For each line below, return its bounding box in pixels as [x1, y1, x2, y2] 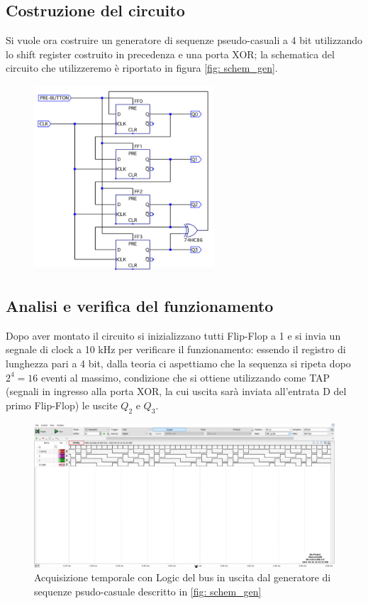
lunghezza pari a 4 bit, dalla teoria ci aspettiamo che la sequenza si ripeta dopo [6, 356, 351, 371]
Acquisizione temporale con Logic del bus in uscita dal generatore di [34, 570, 331, 585]
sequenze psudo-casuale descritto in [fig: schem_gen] [34, 584, 262, 599]
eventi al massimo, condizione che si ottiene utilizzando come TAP [41, 370, 330, 384]
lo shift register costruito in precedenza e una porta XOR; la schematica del [6, 46, 335, 61]
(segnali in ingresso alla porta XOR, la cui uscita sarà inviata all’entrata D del [6, 384, 347, 399]
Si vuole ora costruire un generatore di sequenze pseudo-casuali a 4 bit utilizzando [6, 33, 362, 48]
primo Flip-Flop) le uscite [6, 397, 118, 412]
